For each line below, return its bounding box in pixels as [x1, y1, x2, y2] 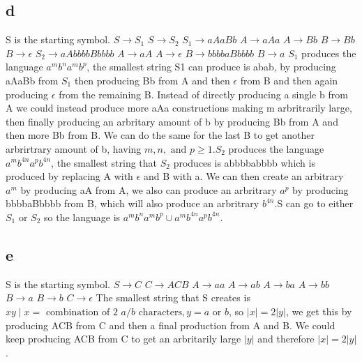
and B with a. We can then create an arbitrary [143, 169, 344, 183]
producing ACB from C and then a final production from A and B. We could [6, 317, 335, 332]
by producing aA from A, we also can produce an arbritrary [20, 182, 277, 197]
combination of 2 [45, 307, 118, 317]
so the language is [44, 209, 121, 224]
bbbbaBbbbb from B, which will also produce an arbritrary [6, 196, 259, 211]
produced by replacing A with [6, 169, 133, 183]
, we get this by [285, 303, 352, 318]
